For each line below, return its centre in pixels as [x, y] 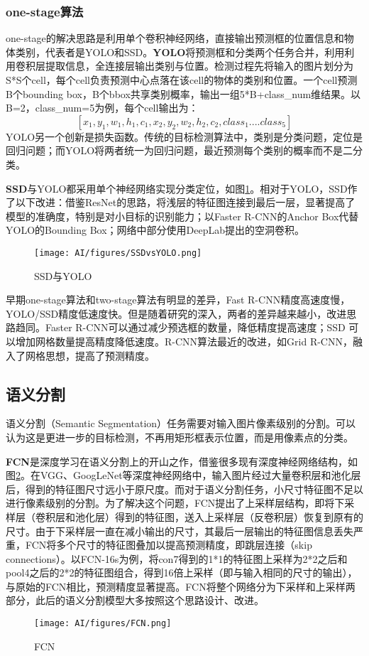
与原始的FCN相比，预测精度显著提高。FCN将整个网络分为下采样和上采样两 [181, 586]
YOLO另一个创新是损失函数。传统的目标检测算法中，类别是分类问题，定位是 [184, 136]
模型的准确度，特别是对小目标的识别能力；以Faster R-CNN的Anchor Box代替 [182, 216]
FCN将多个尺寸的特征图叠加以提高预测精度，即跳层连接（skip [169, 545]
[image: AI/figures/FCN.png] [103, 624]
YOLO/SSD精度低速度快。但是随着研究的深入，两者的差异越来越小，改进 [176, 313]
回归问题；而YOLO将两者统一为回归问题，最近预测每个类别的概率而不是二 [180, 150]
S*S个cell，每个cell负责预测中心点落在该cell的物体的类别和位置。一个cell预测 [182, 80]
